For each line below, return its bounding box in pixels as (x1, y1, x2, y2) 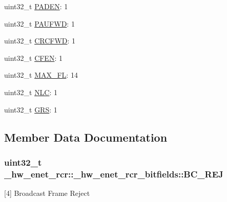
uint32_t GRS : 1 (4, 104, 57, 115)
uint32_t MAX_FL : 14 (4, 70, 78, 80)
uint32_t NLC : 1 (4, 86, 58, 97)
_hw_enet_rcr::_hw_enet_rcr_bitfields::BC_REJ (4, 167, 223, 180)
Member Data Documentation (4, 129, 168, 145)
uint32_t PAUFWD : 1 (4, 18, 75, 29)
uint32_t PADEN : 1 (4, 1, 68, 11)
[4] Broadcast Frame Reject (4, 188, 90, 198)
